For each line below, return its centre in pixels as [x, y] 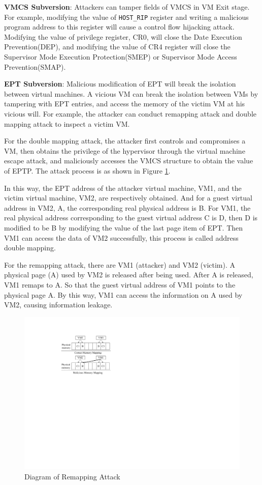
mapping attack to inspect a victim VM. [67, 123]
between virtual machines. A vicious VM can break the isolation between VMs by [131, 93]
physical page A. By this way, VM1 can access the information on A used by [123, 294]
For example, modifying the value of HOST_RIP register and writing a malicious [126, 17]
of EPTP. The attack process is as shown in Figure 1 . [87, 170]
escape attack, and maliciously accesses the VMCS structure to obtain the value [129, 161]
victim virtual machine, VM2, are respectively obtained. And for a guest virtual [128, 198]
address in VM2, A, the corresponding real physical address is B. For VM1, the [127, 207]
